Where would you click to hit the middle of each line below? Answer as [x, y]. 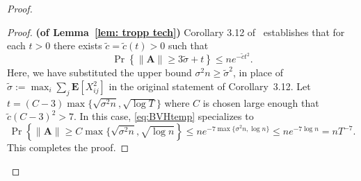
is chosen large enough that [261, 102]
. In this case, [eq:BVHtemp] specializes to [164, 116]
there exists [78, 45]
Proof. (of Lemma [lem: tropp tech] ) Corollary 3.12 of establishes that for [176, 32]
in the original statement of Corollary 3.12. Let [210, 86]
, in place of [258, 72]
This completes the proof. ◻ [68, 147]
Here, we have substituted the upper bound [99, 72]
